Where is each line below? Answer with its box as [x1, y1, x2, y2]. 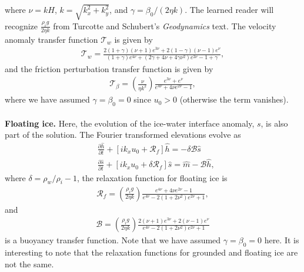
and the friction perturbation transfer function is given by [5, 62, 213, 74]
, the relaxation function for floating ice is [76, 171, 228, 183]
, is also [260, 117, 288, 129]
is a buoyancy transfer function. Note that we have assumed [5, 234, 221, 246]
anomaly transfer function [5, 33, 98, 45]
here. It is [264, 234, 299, 246]
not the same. [5, 257, 54, 270]
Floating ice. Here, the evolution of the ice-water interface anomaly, [5, 117, 255, 129]
